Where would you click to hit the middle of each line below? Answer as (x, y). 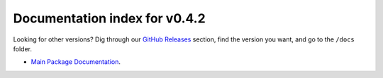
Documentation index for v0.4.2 (109, 18)
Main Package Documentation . (76, 62)
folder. (22, 48)
